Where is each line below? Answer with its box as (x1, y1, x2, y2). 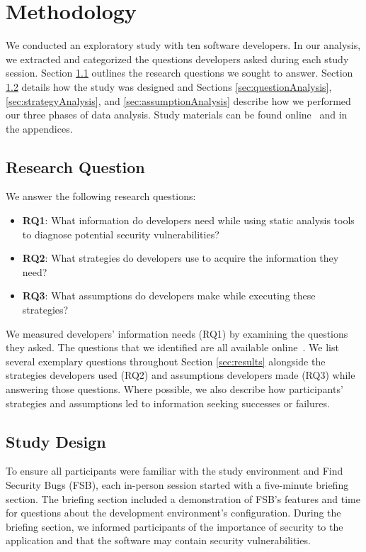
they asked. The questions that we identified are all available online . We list (6, 340, 339, 355)
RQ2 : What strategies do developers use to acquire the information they (22, 250, 339, 265)
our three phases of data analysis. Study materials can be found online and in (6, 107, 348, 122)
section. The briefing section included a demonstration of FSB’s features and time (6, 491, 361, 506)
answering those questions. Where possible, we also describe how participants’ (6, 382, 343, 397)
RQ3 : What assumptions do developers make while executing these (22, 288, 316, 303)
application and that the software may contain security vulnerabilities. (6, 533, 311, 548)
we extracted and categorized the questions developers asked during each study (6, 51, 349, 66)
